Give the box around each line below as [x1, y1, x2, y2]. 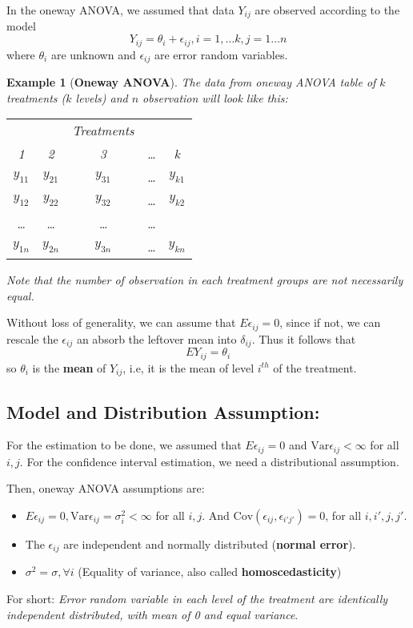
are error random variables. [154, 46, 288, 62]
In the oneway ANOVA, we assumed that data [6, 2, 235, 18]
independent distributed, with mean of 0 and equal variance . [6, 606, 299, 622]
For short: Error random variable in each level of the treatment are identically [6, 590, 388, 607]
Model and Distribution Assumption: [6, 399, 320, 424]
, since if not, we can [279, 314, 381, 331]
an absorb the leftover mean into [76, 330, 237, 347]
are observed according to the [255, 2, 400, 18]
